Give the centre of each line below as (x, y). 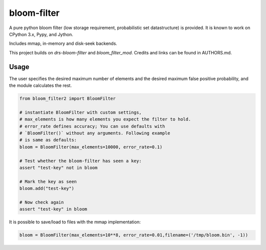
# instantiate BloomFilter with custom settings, (81, 112)
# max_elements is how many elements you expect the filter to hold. (105, 119)
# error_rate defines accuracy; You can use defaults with (92, 126)
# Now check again (42, 202)
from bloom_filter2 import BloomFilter (67, 99)
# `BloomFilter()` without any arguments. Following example (95, 133)
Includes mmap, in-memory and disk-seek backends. (63, 43)
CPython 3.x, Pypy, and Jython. (41, 34)
